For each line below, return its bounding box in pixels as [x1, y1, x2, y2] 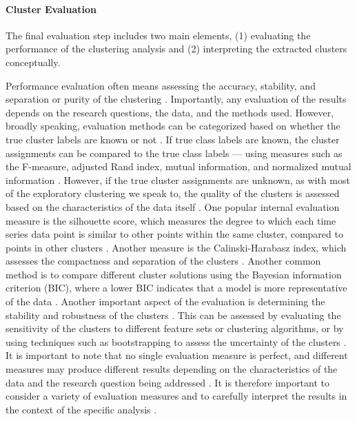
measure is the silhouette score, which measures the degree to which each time [6, 213, 336, 227]
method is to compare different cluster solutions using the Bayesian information [6, 267, 342, 281]
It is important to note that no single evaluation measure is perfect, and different [6, 348, 348, 362]
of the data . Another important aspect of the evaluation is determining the [6, 294, 325, 309]
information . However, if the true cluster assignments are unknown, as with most [6, 172, 350, 187]
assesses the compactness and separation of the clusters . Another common [6, 254, 321, 268]
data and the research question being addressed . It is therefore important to [6, 375, 330, 389]
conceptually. [6, 54, 61, 69]
